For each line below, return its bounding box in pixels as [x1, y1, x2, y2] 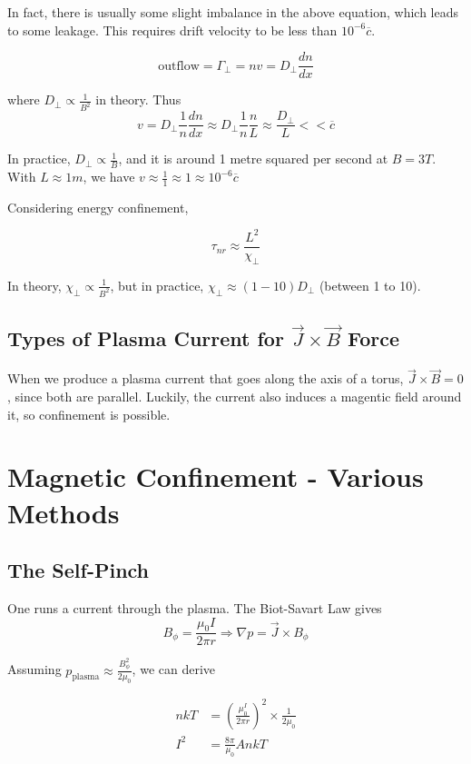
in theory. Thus [95, 90, 182, 109]
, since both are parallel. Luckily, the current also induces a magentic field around [7, 387, 462, 406]
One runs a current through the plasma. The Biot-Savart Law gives [7, 598, 382, 617]
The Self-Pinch [7, 556, 150, 584]
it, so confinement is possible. [7, 404, 171, 423]
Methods [7, 493, 120, 531]
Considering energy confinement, [7, 197, 189, 216]
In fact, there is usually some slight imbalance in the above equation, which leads [7, 3, 459, 21]
